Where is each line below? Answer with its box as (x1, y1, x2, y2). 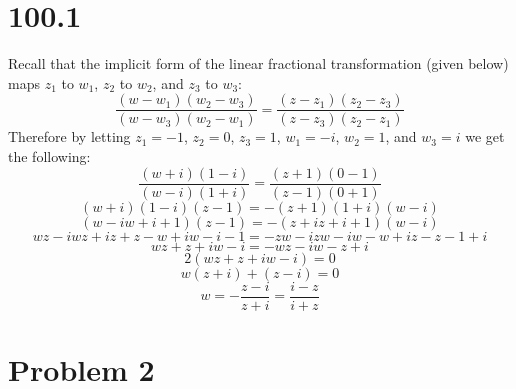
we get (465, 126, 505, 147)
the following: (8, 145, 91, 166)
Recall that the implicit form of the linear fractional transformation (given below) (8, 53, 509, 74)
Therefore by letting (8, 126, 131, 147)
